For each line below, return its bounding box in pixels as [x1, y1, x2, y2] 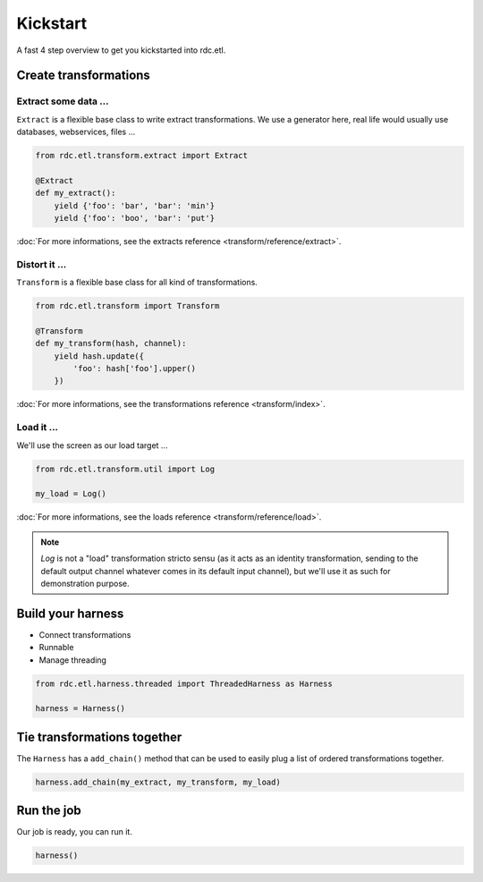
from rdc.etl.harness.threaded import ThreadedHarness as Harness [35, 678, 333, 689]
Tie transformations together [16, 729, 182, 744]
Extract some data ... [16, 95, 109, 107]
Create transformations [16, 68, 151, 83]
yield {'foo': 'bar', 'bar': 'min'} [54, 200, 215, 210]
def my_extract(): [35, 188, 116, 199]
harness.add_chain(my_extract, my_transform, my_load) [35, 776, 281, 787]
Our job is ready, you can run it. [16, 827, 133, 837]
